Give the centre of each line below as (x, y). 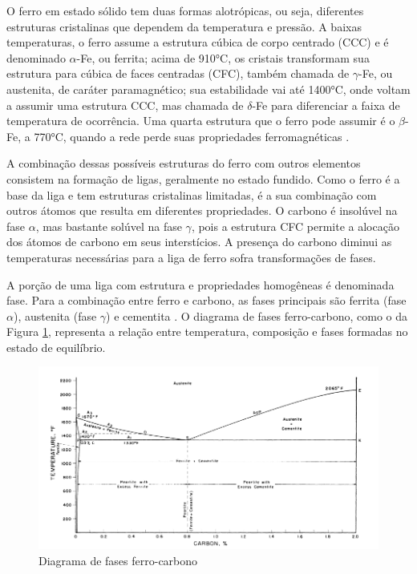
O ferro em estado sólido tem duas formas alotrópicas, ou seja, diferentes (185, 10)
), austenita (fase (55, 315)
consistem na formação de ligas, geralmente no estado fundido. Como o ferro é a (203, 178)
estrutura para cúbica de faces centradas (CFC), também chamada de (178, 73)
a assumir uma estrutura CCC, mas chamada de (125, 105)
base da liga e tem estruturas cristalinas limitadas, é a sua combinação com (192, 194)
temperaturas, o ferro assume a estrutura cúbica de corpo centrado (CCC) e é (198, 42)
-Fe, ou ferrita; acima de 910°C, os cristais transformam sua (223, 57)
